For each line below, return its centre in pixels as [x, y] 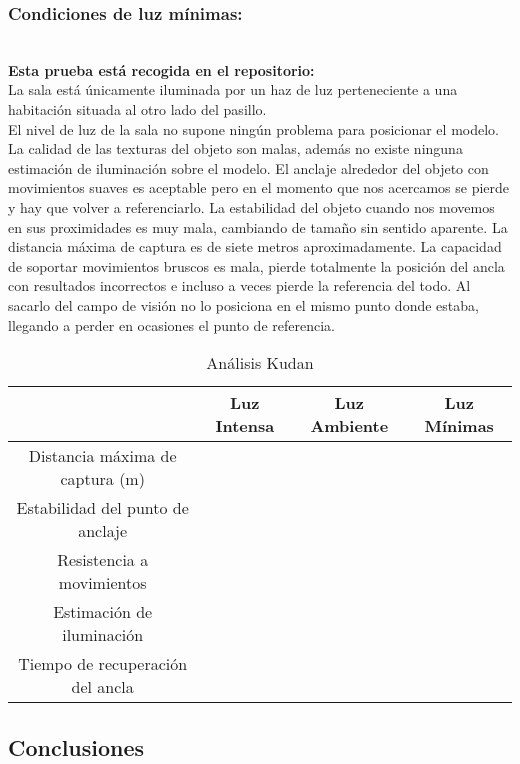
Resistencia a [103, 560]
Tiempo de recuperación [103, 664]
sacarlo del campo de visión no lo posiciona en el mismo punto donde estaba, [243, 304]
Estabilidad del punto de [102, 508]
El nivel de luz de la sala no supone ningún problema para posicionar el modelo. [253, 128]
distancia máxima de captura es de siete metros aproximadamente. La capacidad [255, 246]
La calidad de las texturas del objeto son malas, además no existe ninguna [235, 148]
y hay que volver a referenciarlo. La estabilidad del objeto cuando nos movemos [251, 206]
